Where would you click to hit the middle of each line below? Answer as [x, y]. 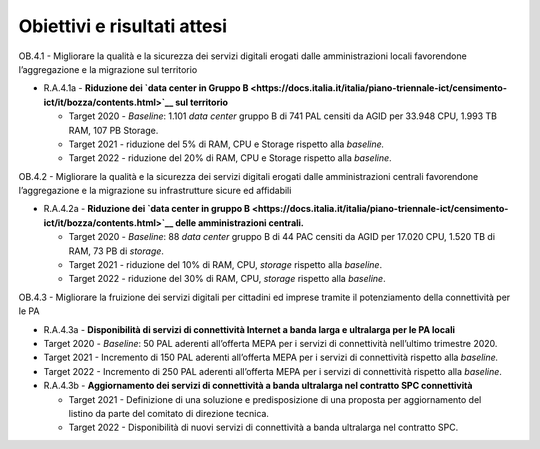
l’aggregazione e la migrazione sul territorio [108, 69]
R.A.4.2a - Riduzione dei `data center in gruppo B [146, 209]
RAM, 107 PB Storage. [113, 130]
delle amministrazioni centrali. [240, 222]
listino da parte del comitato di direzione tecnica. [169, 413]
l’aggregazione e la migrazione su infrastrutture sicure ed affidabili [155, 191]
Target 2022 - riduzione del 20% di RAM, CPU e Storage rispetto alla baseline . [230, 158]
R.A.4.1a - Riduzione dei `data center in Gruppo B [146, 88]
